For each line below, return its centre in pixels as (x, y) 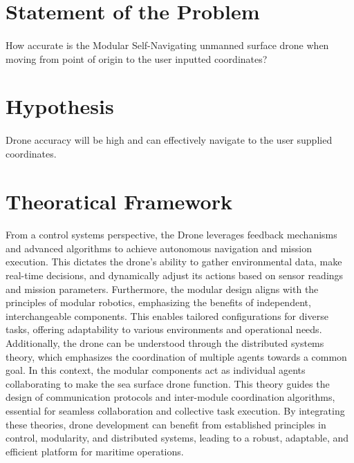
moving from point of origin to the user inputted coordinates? (137, 58)
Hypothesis (60, 106)
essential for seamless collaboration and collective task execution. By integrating (175, 410)
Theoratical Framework (119, 201)
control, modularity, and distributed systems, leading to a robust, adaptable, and (177, 438)
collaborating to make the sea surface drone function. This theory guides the (168, 383)
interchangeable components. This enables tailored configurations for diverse (167, 315)
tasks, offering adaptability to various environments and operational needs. (164, 329)
